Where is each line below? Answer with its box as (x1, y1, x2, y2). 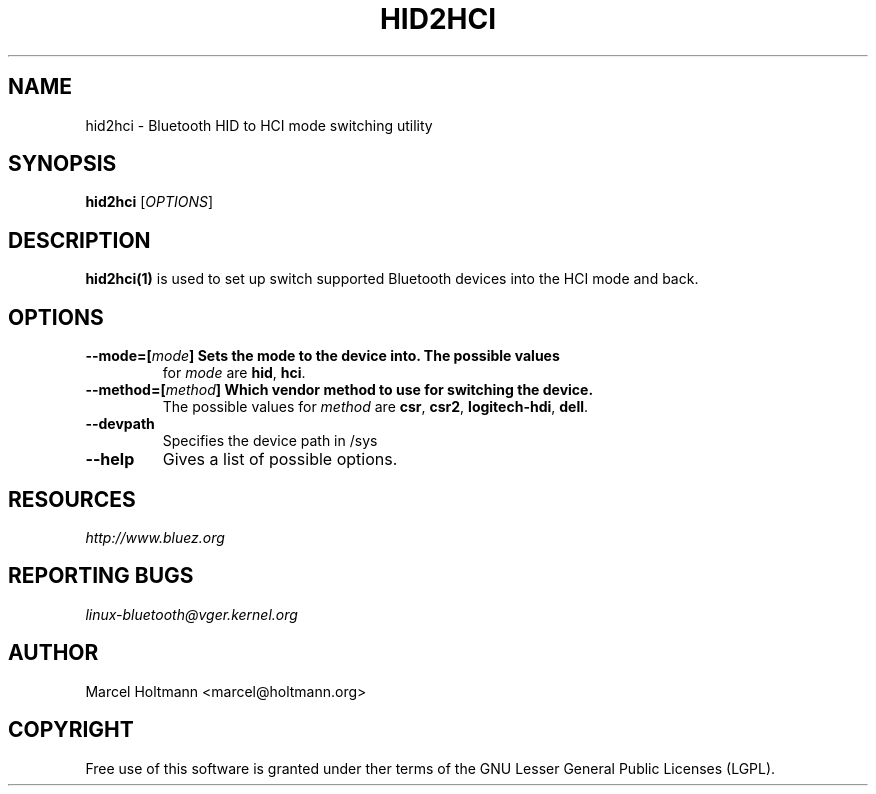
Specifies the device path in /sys (162, 432, 378, 450)
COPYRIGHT (8, 717, 134, 743)
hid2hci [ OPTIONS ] (85, 193, 214, 211)
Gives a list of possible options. (162, 449, 398, 470)
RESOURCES (8, 486, 136, 512)
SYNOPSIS (8, 151, 117, 177)
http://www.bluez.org (85, 528, 225, 546)
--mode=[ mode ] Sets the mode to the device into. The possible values (85, 347, 560, 365)
